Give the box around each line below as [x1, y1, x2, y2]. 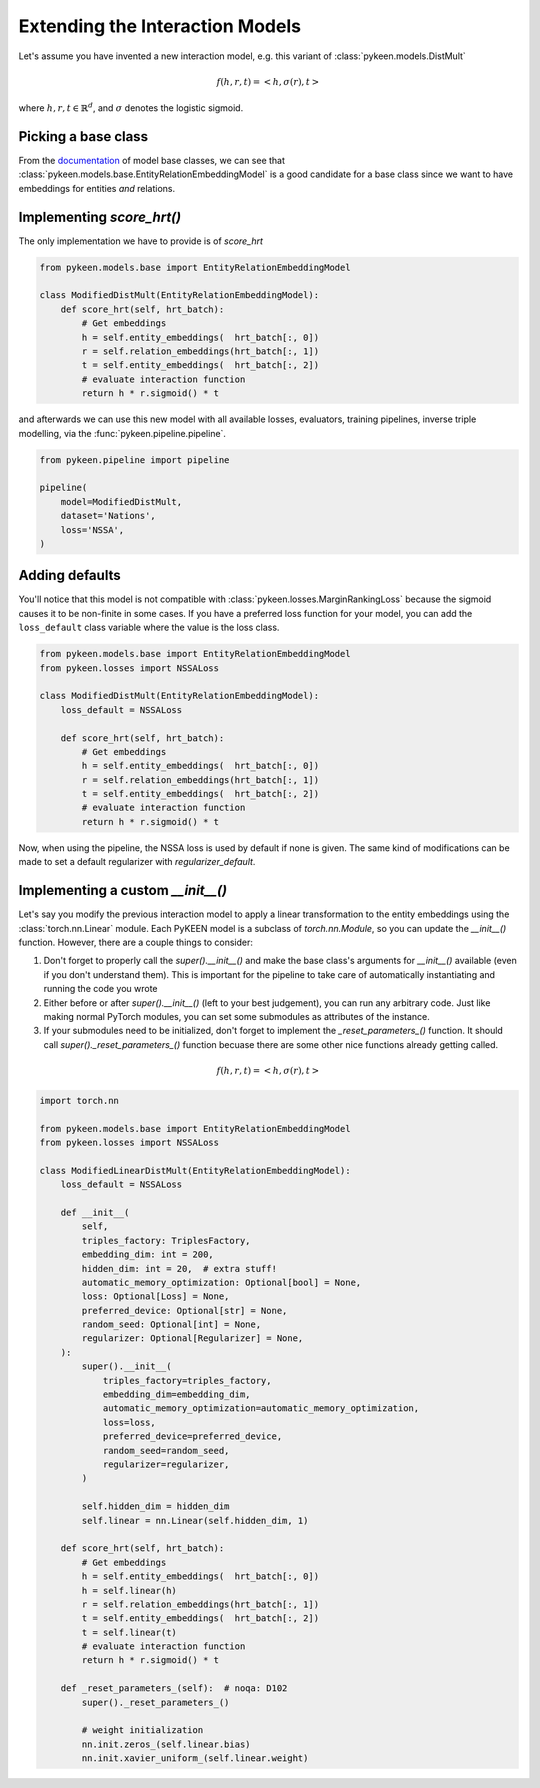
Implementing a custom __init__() [18, 882, 228, 899]
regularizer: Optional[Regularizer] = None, [81, 1333, 304, 1344]
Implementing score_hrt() [18, 208, 182, 225]
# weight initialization [81, 1725, 204, 1736]
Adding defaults [18, 567, 121, 584]
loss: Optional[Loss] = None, [81, 1291, 230, 1302]
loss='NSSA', [60, 524, 125, 535]
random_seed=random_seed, [102, 1445, 230, 1456]
